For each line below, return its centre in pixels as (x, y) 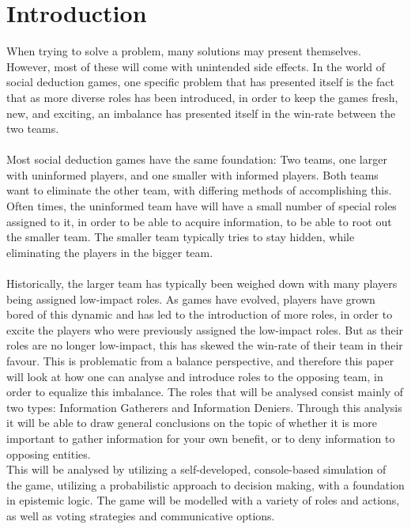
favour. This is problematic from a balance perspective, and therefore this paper (200, 361)
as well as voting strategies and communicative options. (141, 515)
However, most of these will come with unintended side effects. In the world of (196, 66)
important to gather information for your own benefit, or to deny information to (201, 438)
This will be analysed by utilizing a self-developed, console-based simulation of (196, 469)
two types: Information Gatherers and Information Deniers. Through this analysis (204, 407)
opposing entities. (49, 453)
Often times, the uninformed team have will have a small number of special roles (202, 206)
